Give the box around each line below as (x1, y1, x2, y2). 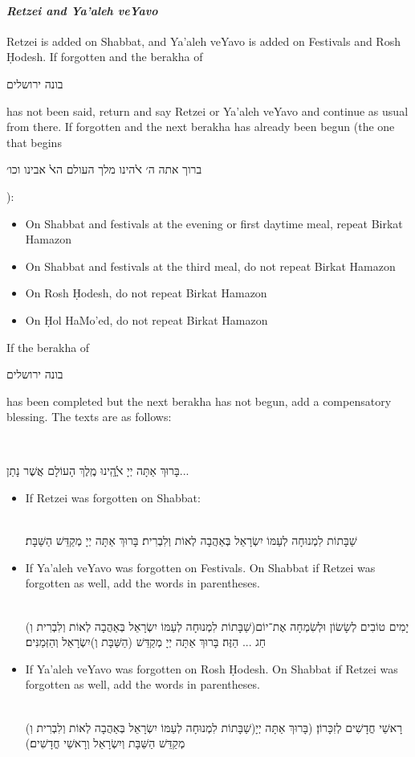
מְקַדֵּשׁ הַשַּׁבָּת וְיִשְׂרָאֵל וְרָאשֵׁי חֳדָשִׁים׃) (25, 734, 185, 751)
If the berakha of (6, 338, 90, 355)
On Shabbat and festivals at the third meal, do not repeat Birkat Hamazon (25, 257, 396, 274)
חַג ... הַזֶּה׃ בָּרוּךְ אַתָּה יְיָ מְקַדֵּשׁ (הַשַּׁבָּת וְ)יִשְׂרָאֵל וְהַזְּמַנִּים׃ (25, 633, 266, 650)
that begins (6, 133, 62, 150)
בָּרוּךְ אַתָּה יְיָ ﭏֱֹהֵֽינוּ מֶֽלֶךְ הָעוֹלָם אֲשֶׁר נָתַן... (6, 462, 189, 479)
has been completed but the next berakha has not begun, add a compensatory (6, 392, 392, 409)
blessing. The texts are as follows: (6, 408, 172, 425)
